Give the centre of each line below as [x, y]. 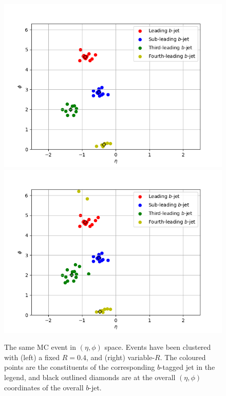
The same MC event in [40, 347]
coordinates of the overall [44, 387]
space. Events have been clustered [158, 347]
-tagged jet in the [187, 367]
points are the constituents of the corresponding [80, 367]
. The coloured [183, 357]
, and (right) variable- [121, 357]
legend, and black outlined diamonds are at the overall [90, 377]
